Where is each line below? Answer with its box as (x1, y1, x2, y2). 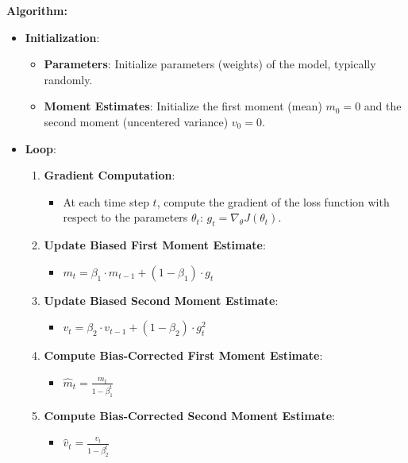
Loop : (25, 140, 56, 156)
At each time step (63, 193, 149, 210)
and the (364, 98, 402, 114)
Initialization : (25, 29, 100, 45)
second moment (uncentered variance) (44, 113, 229, 129)
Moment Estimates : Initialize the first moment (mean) (44, 98, 322, 114)
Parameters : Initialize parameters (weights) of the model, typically (44, 56, 376, 72)
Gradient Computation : (44, 167, 175, 183)
